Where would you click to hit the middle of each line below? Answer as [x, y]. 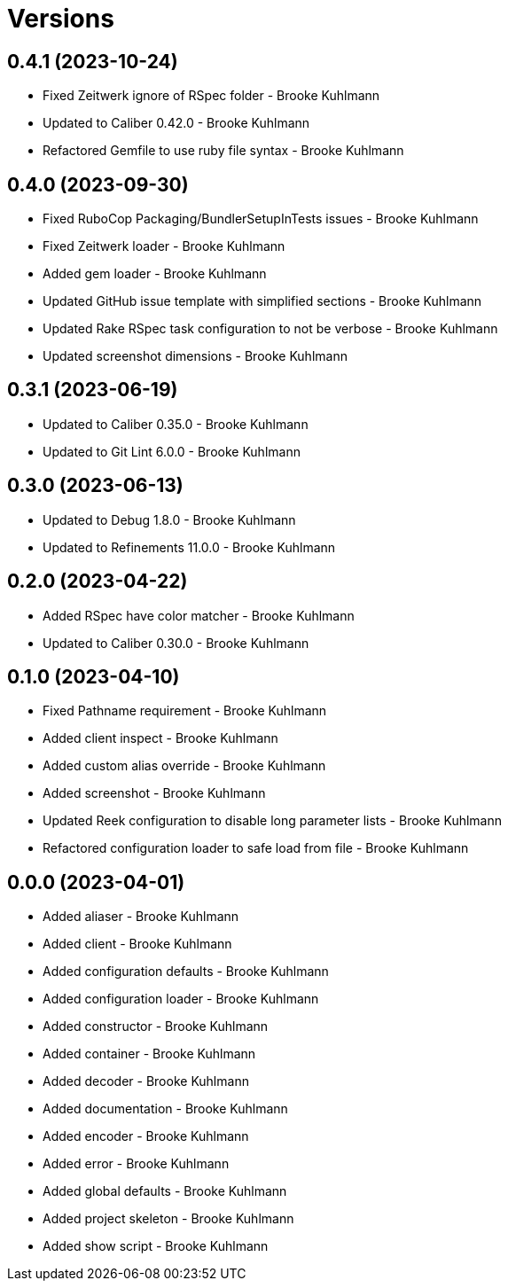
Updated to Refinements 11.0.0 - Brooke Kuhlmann [189, 547]
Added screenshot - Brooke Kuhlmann [154, 793]
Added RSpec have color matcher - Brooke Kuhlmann [199, 615]
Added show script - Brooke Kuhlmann [156, 1246]
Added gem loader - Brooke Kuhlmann [155, 274]
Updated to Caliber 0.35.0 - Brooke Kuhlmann [176, 424]
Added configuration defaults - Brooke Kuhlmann [186, 972]
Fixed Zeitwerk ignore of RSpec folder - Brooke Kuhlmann [211, 96]
